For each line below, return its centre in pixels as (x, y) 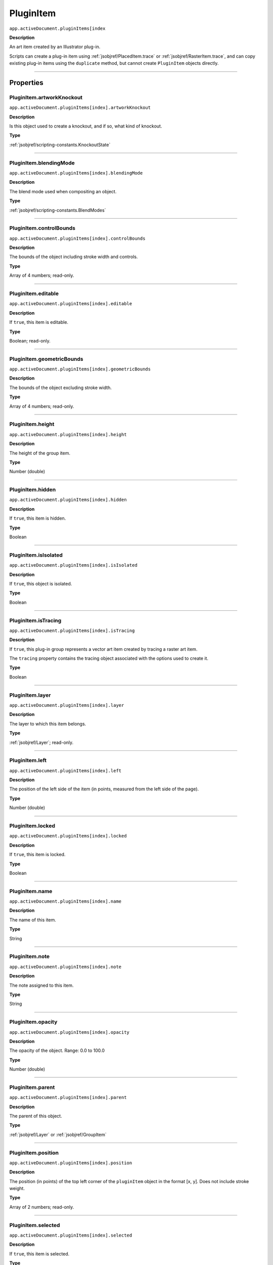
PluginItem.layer (30, 695)
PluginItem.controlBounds (42, 228)
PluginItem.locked (32, 826)
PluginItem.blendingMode (42, 163)
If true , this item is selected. (39, 1254)
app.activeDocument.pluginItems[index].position (71, 1163)
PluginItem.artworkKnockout (46, 97)
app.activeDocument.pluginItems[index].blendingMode (76, 173)
